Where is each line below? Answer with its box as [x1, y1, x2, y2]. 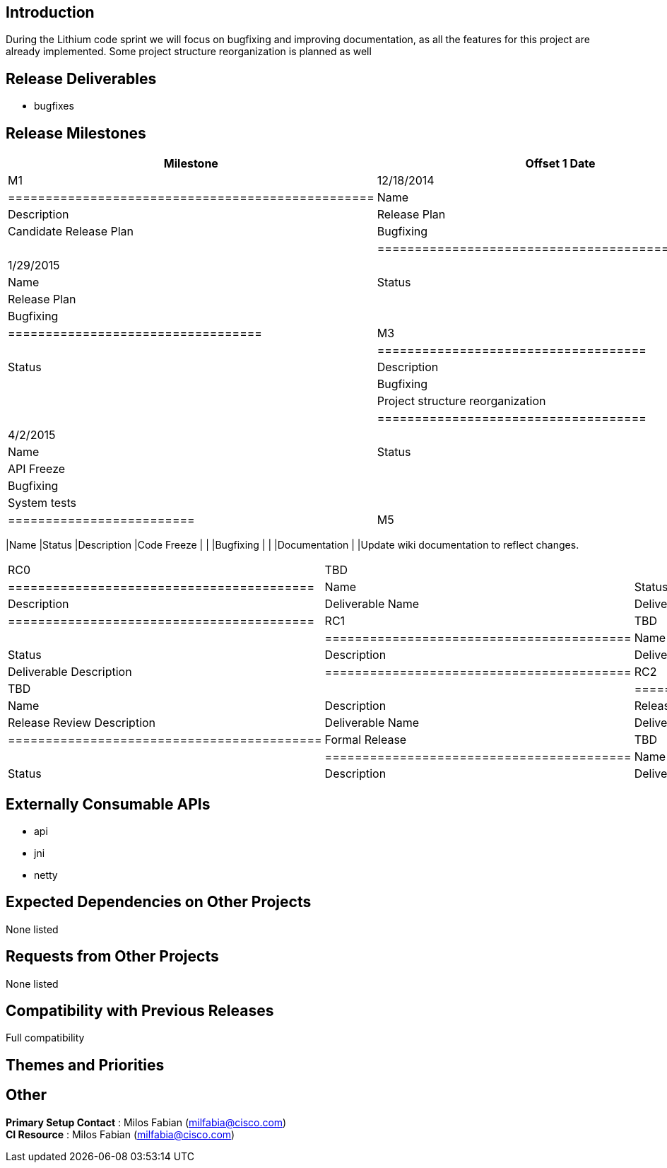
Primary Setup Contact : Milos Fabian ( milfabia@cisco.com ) [6, 1116, 287, 1128]
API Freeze [8, 462, 66, 477]
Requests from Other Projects [6, 947, 219, 966]
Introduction [6, 4, 95, 21]
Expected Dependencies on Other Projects [6, 893, 312, 911]
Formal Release [324, 732, 407, 747]
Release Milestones [6, 124, 146, 142]
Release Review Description [8, 716, 156, 730]
